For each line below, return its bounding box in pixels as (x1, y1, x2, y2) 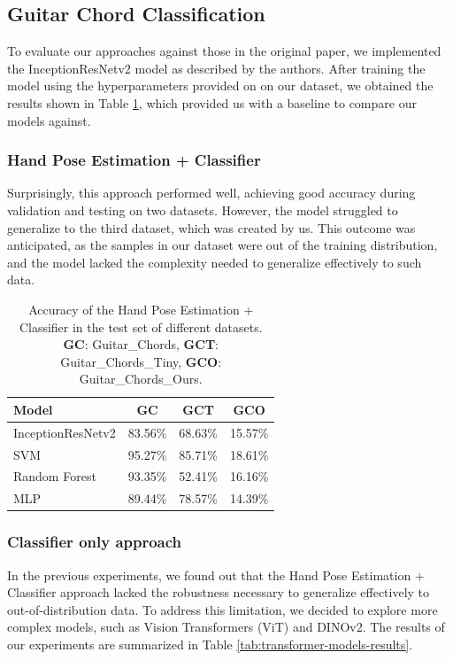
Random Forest (13, 467, 96, 485)
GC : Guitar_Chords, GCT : (63, 335, 219, 353)
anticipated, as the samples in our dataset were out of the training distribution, (7, 236, 438, 254)
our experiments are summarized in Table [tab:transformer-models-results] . (7, 634, 413, 653)
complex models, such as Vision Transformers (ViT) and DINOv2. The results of (7, 617, 445, 636)
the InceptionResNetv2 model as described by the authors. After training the (7, 58, 426, 77)
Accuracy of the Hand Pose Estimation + (28, 299, 254, 318)
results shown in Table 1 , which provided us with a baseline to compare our (7, 93, 417, 112)
